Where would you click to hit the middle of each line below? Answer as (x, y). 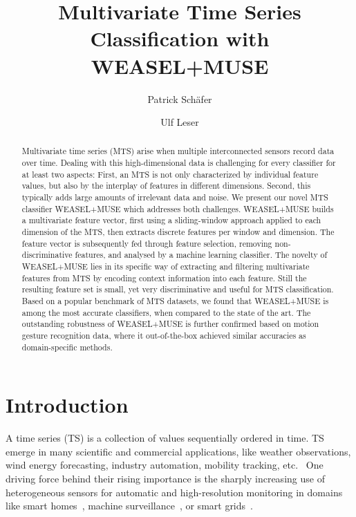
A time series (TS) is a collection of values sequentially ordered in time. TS (165, 438)
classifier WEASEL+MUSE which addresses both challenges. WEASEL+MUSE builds (178, 208)
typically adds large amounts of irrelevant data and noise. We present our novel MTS (175, 197)
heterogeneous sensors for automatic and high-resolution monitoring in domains (174, 492)
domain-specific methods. (67, 347)
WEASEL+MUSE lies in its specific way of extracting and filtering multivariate (166, 266)
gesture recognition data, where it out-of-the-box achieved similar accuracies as (164, 335)
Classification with (180, 38)
